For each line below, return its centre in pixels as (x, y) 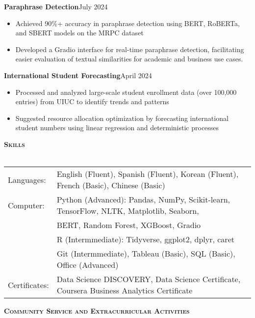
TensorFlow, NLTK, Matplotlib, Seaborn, (128, 211)
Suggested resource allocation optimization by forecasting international (122, 118)
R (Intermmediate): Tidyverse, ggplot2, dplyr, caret (145, 239)
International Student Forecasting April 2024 (78, 75)
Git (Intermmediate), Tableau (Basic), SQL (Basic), (146, 254)
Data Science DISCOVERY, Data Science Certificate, (149, 279)
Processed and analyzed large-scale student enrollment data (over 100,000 (126, 92)
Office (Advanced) (88, 265)
